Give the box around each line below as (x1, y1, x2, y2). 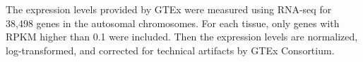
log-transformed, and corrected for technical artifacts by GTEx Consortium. (6, 42, 335, 57)
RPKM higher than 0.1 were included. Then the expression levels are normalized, (6, 29, 358, 44)
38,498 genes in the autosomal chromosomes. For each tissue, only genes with (6, 15, 340, 30)
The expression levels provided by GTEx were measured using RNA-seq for (6, 2, 332, 16)
